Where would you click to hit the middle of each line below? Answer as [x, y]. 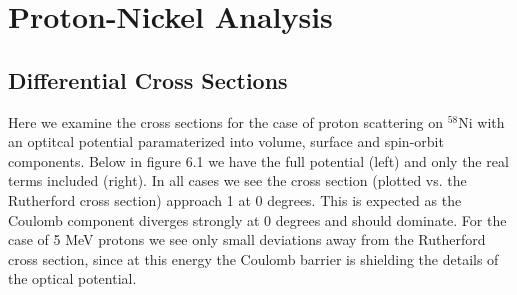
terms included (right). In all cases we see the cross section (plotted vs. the [237, 180]
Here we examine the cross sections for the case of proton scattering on [225, 121]
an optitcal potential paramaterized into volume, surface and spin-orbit [226, 141]
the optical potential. [72, 278]
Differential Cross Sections [148, 79]
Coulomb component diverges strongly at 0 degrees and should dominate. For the [257, 219]
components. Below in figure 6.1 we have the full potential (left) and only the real [258, 160]
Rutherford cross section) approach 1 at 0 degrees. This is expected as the [235, 199]
